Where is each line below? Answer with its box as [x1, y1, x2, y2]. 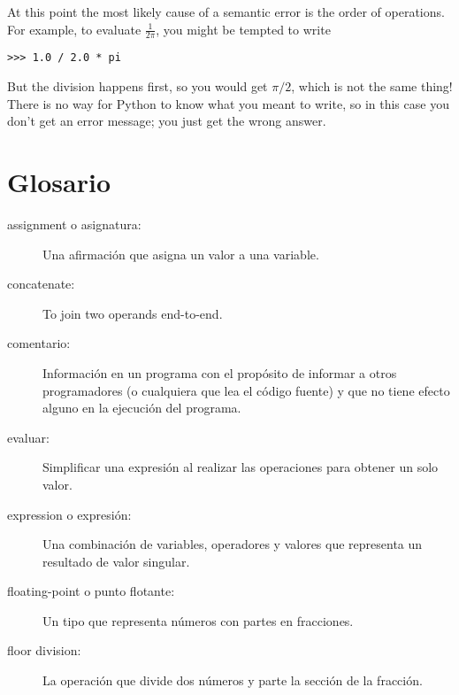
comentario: [7, 334, 71, 352]
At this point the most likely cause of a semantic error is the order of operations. [7, 3, 445, 20]
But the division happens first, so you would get [7, 77, 268, 96]
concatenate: [7, 274, 75, 293]
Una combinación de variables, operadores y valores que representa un [42, 535, 423, 553]
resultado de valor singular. [42, 552, 190, 570]
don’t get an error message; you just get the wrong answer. [7, 112, 326, 130]
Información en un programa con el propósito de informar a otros [42, 363, 397, 382]
